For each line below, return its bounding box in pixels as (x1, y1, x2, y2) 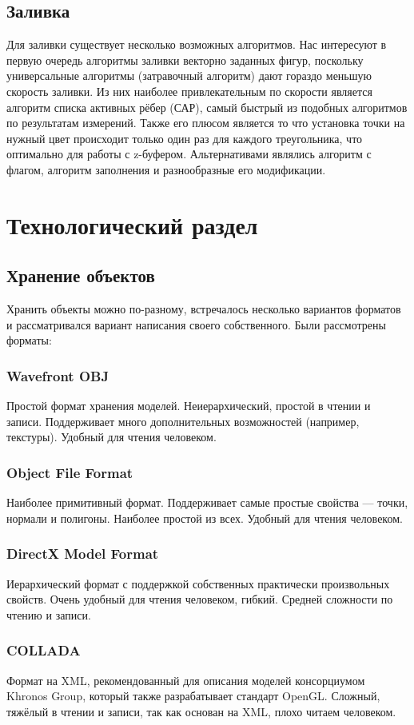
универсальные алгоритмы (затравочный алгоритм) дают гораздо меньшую (6, 67, 372, 84)
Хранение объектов (6, 263, 155, 288)
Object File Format (6, 462, 133, 482)
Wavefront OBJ (6, 365, 109, 385)
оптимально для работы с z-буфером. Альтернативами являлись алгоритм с (6, 145, 372, 162)
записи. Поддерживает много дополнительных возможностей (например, (6, 412, 360, 429)
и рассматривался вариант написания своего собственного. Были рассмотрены (6, 316, 386, 333)
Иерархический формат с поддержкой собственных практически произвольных (6, 575, 390, 592)
